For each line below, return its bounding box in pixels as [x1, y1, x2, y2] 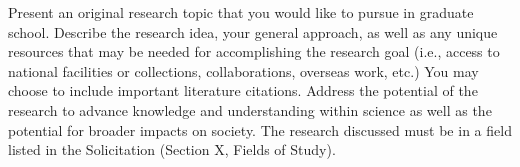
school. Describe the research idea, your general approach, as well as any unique [8, 21, 498, 42]
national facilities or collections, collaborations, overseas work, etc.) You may [8, 60, 479, 81]
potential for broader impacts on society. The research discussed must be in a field [8, 119, 512, 140]
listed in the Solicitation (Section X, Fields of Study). [8, 139, 336, 160]
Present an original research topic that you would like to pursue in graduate [8, 2, 474, 22]
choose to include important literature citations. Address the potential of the [8, 80, 478, 101]
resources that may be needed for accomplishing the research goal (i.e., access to [8, 41, 500, 62]
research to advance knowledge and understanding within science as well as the [8, 99, 492, 120]
